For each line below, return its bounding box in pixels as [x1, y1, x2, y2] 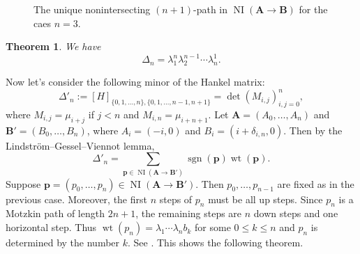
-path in [193, 2, 228, 16]
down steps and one [253, 206, 338, 221]
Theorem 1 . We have [6, 39, 101, 54]
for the [299, 2, 328, 16]
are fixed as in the [277, 176, 354, 191]
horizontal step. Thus [6, 220, 97, 235]
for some [195, 220, 231, 235]
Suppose [6, 176, 41, 191]
